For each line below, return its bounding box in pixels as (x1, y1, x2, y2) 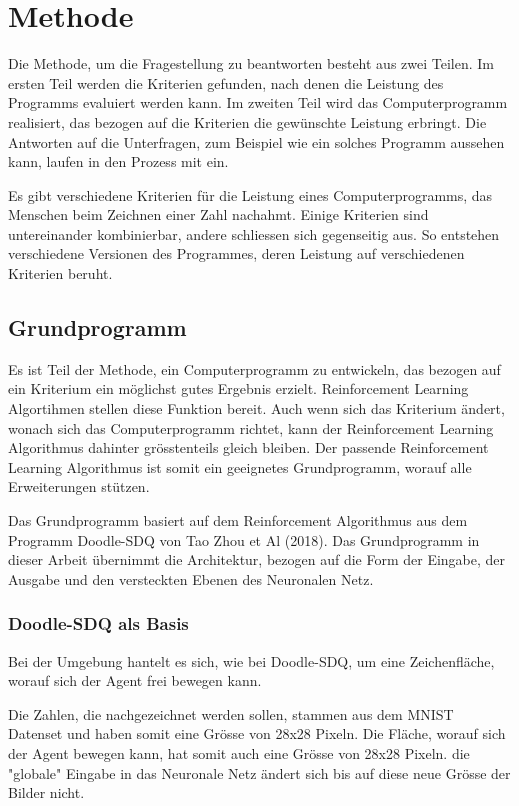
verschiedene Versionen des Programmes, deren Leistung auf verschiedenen (8, 243, 465, 264)
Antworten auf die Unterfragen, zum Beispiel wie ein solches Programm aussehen (8, 131, 505, 152)
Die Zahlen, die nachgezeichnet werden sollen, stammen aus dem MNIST (8, 703, 454, 724)
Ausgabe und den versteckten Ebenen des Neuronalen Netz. (8, 568, 374, 589)
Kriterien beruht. (8, 263, 113, 284)
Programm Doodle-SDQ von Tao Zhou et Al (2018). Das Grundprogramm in (8, 529, 480, 550)
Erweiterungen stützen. (8, 476, 150, 497)
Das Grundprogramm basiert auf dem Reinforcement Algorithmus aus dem (8, 510, 468, 531)
